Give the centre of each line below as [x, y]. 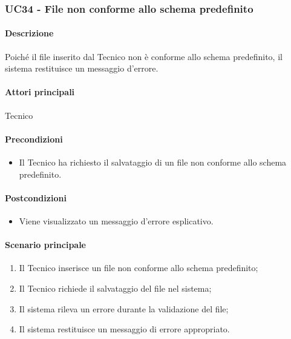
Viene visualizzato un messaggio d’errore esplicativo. [116, 221]
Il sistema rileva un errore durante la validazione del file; [124, 308]
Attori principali [40, 92]
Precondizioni [34, 139]
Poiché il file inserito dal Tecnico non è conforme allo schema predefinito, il [144, 56]
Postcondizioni [36, 197]
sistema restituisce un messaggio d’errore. [82, 68]
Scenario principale [45, 245]
